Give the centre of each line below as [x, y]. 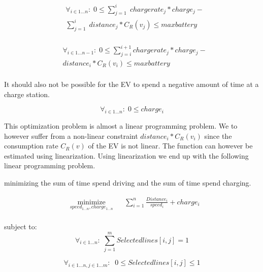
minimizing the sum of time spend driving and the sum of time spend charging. [128, 183]
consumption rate [31, 146]
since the [218, 135]
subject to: [21, 226]
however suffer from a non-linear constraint [71, 135]
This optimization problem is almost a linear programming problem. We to [121, 126]
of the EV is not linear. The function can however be [170, 146]
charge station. [27, 94]
